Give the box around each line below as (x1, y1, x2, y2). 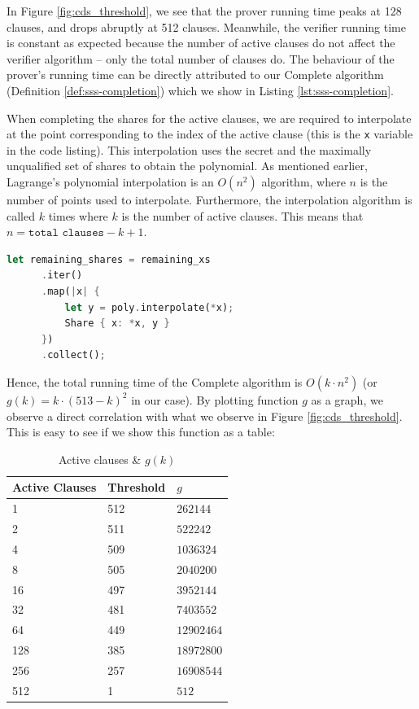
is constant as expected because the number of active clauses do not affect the (7, 34, 395, 51)
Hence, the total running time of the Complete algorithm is (7, 373, 303, 390)
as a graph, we (311, 391, 383, 408)
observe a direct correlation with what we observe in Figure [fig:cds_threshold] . (7, 407, 403, 424)
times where (48, 207, 108, 224)
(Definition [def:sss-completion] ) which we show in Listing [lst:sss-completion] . (7, 81, 394, 98)
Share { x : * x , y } (64, 317, 170, 330)
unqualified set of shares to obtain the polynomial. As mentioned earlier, (7, 157, 368, 174)
